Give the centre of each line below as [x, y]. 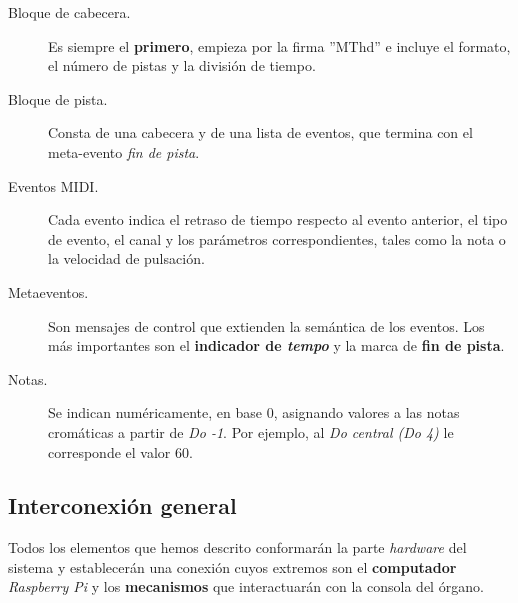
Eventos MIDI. [53, 185]
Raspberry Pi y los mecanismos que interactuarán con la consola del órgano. [246, 586]
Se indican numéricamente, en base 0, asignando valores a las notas [254, 412]
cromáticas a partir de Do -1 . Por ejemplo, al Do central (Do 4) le [251, 431]
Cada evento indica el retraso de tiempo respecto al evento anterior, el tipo [278, 219]
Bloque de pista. [58, 98]
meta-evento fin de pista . [124, 151]
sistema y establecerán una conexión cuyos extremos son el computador [232, 566]
